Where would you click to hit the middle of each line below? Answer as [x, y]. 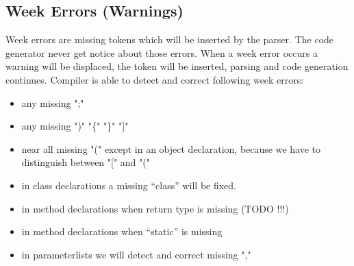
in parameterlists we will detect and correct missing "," [136, 254]
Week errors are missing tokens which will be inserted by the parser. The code [170, 39]
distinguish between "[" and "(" [86, 162]
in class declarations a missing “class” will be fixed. [129, 185]
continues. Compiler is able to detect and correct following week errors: [155, 79]
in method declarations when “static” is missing [122, 231]
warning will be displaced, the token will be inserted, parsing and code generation [177, 66]
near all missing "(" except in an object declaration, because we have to [171, 148]
